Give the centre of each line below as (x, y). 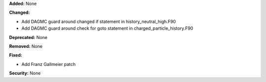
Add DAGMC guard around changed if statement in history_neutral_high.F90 (99, 21)
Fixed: (16, 55)
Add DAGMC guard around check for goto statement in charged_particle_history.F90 (107, 28)
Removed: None (26, 46)
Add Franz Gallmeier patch (49, 64)
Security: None (25, 73)
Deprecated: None (28, 37)
